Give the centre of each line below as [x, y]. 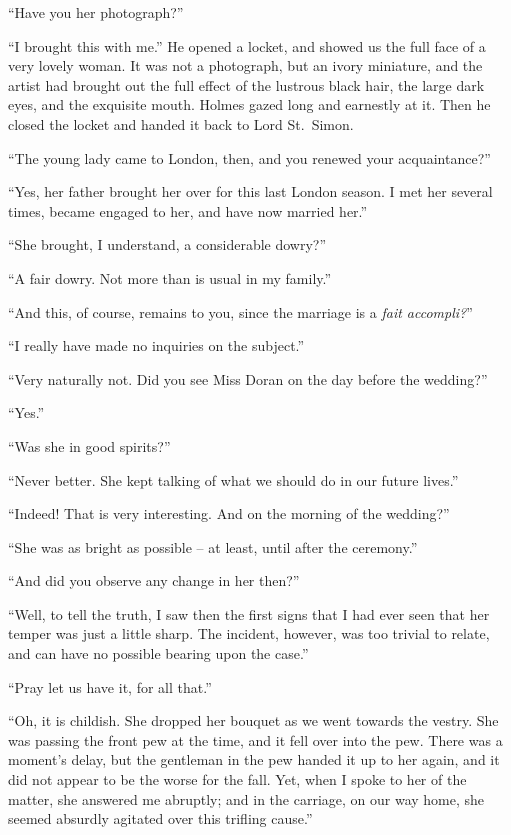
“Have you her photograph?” [96, 12]
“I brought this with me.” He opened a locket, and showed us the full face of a [247, 45]
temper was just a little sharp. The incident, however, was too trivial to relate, [249, 633]
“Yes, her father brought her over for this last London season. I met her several [250, 191]
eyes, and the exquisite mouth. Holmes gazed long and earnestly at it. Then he [249, 104]
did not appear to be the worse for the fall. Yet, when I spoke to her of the [237, 779]
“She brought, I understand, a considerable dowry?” [167, 244]
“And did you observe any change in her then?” [154, 580]
